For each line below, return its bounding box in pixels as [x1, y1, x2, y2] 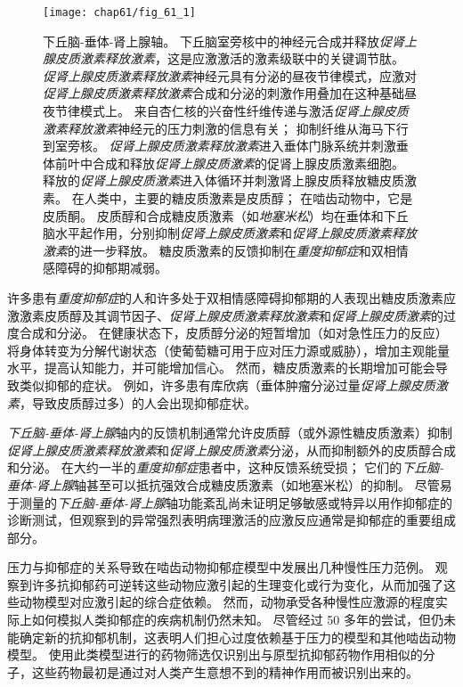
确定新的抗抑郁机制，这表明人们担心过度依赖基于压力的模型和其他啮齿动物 [19, 627, 456, 646]
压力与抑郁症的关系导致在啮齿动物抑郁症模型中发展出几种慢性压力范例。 [7, 558, 431, 577]
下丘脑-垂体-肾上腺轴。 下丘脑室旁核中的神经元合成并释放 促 [43, 31, 392, 50]
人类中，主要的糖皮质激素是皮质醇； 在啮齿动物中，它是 [84, 189, 413, 207]
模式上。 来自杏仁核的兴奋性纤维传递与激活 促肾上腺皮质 [79, 102, 409, 120]
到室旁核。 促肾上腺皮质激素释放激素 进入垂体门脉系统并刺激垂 [43, 136, 409, 155]
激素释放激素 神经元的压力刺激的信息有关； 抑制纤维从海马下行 [43, 119, 409, 137]
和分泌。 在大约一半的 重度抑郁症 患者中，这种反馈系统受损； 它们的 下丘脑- [7, 458, 444, 477]
